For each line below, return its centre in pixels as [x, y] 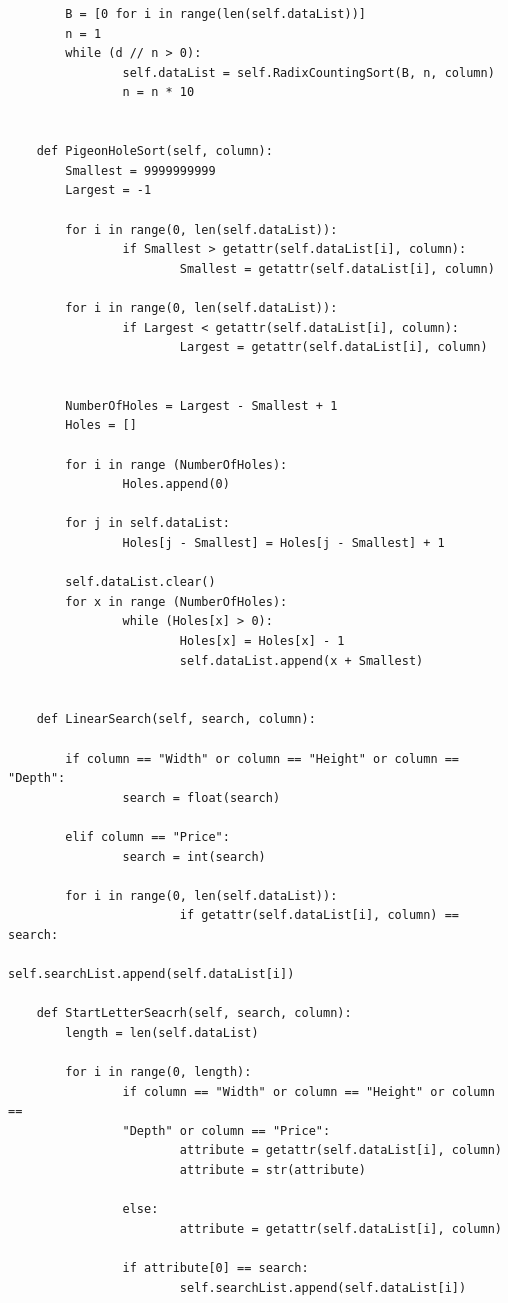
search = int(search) [194, 856]
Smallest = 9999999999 [140, 170]
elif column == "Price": [147, 836]
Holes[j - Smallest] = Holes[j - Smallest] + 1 [283, 543]
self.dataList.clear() [140, 582]
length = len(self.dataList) [162, 1032]
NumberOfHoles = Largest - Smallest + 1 [201, 405]
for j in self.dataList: [147, 523]
